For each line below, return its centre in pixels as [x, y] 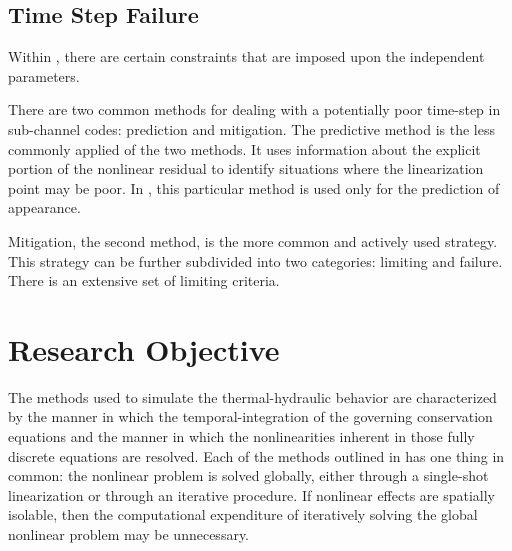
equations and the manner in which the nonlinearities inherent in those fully [241, 436]
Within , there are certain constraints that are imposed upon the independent [246, 56]
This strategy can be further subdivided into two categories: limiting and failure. [255, 260]
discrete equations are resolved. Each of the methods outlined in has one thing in [256, 455]
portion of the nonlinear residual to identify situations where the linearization [246, 168]
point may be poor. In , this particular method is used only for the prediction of [254, 187]
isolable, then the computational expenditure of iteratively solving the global [243, 514]
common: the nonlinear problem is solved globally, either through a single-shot [248, 475]
